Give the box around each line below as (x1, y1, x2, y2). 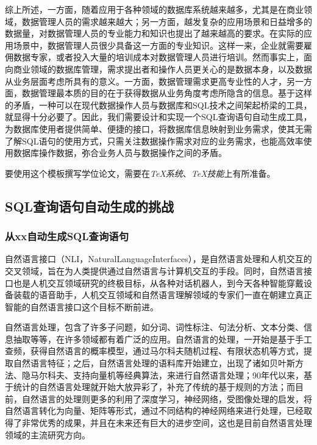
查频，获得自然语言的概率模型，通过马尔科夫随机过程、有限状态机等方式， (5, 344, 304, 357)
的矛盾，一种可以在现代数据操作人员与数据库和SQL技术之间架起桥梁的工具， (5, 98, 312, 111)
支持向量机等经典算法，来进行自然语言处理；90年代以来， (73, 368, 304, 381)
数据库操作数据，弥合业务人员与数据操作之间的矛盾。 (13, 146, 227, 159)
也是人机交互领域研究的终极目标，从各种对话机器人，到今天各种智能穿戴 (13, 276, 304, 289)
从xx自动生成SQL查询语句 (5, 229, 129, 244)
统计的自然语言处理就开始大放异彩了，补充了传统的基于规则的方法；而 (13, 380, 295, 393)
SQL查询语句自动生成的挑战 (5, 196, 174, 215)
